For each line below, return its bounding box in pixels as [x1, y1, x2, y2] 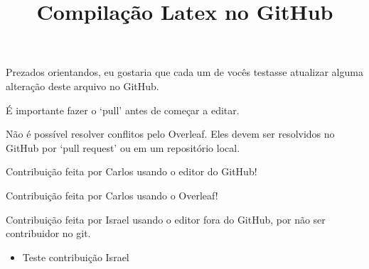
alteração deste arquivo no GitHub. [6, 78, 159, 93]
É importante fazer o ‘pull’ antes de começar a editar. [6, 102, 240, 117]
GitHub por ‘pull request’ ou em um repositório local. [6, 140, 240, 155]
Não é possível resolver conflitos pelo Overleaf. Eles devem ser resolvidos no [6, 126, 335, 141]
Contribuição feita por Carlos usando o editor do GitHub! [6, 164, 257, 179]
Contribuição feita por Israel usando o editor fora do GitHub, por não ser [6, 212, 326, 226]
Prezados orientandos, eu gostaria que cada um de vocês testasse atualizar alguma [6, 65, 363, 79]
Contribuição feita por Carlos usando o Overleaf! [6, 187, 218, 202]
